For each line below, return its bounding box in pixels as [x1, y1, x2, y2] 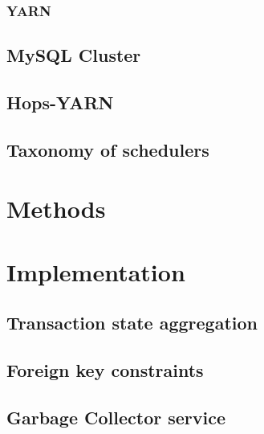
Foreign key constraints [6, 358, 204, 383]
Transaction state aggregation [6, 310, 258, 335]
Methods [6, 192, 106, 225]
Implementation [6, 255, 185, 288]
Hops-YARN [6, 90, 114, 115]
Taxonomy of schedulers [6, 137, 209, 162]
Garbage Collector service [6, 404, 225, 429]
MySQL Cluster [6, 43, 141, 68]
